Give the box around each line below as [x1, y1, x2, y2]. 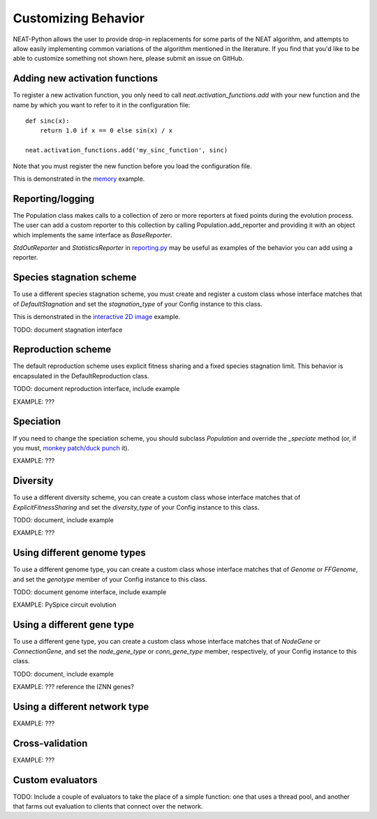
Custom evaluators [13, 774, 98, 785]
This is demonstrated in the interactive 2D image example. [13, 313, 181, 321]
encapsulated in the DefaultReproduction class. [13, 371, 149, 380]
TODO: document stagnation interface [13, 325, 123, 334]
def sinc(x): [25, 117, 70, 125]
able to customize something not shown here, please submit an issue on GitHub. [13, 54, 244, 63]
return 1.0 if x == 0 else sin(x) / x [39, 126, 173, 135]
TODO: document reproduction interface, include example [13, 385, 180, 393]
